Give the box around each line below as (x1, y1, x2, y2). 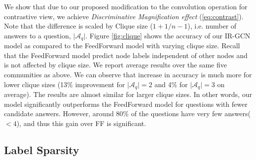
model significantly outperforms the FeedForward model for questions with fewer (4, 98, 248, 109)
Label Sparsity (4, 142, 79, 157)
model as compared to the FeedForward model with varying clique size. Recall (4, 40, 240, 51)
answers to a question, (4, 30, 71, 40)
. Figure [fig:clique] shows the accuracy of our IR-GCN (85, 30, 251, 40)
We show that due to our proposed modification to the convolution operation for (4, 1, 248, 11)
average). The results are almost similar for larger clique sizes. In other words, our (4, 89, 252, 99)
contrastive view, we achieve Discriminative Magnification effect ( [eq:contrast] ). (4, 11, 244, 21)
